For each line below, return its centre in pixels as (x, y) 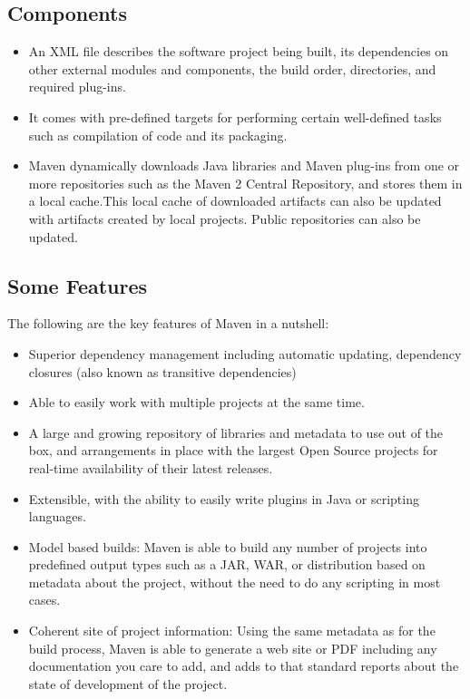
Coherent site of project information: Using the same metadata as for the (232, 631)
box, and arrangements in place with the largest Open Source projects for (233, 450)
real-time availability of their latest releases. (151, 467)
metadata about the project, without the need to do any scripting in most (235, 582)
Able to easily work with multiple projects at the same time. (196, 402)
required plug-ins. (77, 87)
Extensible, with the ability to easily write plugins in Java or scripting (224, 498)
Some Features (78, 285)
